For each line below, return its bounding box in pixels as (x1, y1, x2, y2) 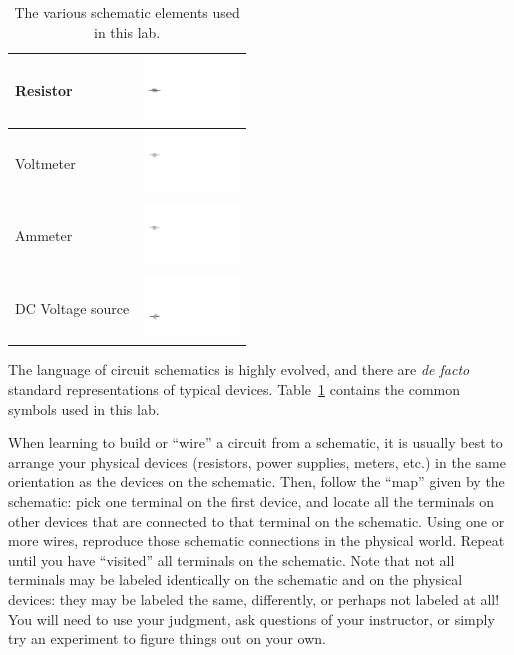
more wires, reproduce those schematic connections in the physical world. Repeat (8, 530, 505, 551)
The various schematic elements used (14, 2, 240, 22)
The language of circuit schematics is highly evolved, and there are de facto (8, 359, 470, 380)
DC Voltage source (15, 297, 130, 318)
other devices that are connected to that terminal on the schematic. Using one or (8, 510, 505, 531)
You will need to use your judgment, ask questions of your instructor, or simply (8, 608, 495, 629)
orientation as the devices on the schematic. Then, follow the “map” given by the (8, 471, 505, 492)
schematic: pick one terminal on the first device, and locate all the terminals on (8, 490, 495, 511)
